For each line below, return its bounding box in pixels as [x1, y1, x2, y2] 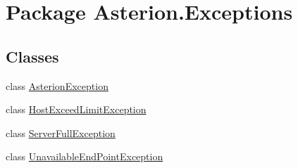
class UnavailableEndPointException [6, 149, 163, 164]
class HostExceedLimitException [6, 102, 147, 117]
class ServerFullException [6, 125, 116, 140]
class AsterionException [6, 78, 108, 93]
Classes [6, 45, 59, 67]
